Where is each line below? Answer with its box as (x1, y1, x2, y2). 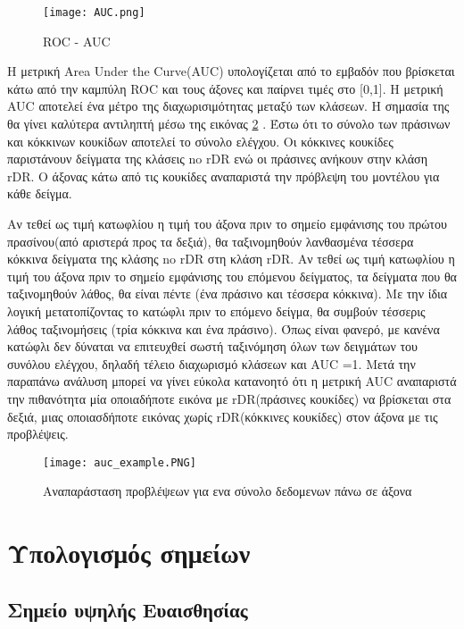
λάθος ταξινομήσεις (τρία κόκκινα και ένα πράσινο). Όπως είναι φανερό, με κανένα (7, 319, 440, 338)
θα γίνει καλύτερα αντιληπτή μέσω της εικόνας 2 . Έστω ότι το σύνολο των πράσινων (7, 114, 451, 133)
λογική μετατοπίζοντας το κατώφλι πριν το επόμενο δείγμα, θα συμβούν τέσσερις (7, 301, 426, 320)
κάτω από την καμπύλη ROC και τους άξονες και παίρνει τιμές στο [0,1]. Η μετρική (7, 79, 443, 97)
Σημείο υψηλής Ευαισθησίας (7, 595, 248, 623)
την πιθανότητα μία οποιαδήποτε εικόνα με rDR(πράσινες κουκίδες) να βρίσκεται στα (7, 389, 452, 407)
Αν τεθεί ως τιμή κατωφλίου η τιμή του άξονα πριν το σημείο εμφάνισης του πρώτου (7, 214, 447, 232)
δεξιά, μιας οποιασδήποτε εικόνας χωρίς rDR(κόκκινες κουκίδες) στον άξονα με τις (7, 407, 438, 425)
